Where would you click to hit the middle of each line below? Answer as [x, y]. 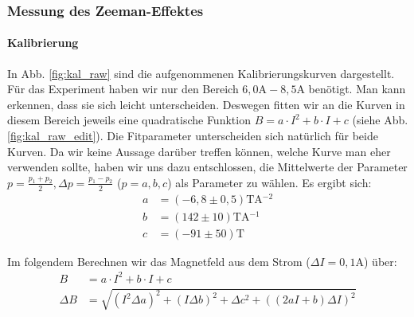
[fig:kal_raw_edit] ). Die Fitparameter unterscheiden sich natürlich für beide [193, 136]
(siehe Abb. [380, 120]
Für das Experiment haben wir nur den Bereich [123, 89]
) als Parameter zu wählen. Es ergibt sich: [269, 182]
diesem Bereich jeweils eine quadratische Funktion [129, 120]
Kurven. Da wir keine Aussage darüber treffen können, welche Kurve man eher [199, 151]
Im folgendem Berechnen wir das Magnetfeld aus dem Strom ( [159, 261]
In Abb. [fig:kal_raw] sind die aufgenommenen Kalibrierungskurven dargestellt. [201, 73]
